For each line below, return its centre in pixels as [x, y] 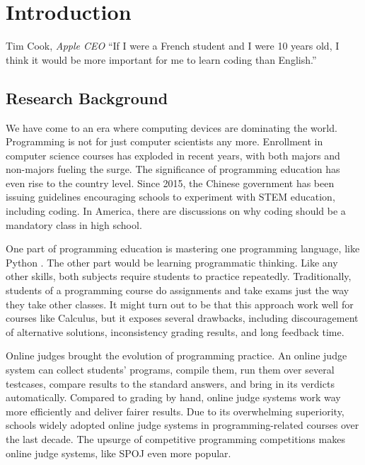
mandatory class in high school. [74, 224]
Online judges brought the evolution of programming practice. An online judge [176, 355]
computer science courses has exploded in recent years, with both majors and [173, 155]
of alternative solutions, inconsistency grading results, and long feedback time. [175, 331]
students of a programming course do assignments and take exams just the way [178, 290]
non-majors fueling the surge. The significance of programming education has [173, 169]
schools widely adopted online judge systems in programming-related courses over [182, 425]
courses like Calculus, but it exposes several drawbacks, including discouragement [182, 318]
